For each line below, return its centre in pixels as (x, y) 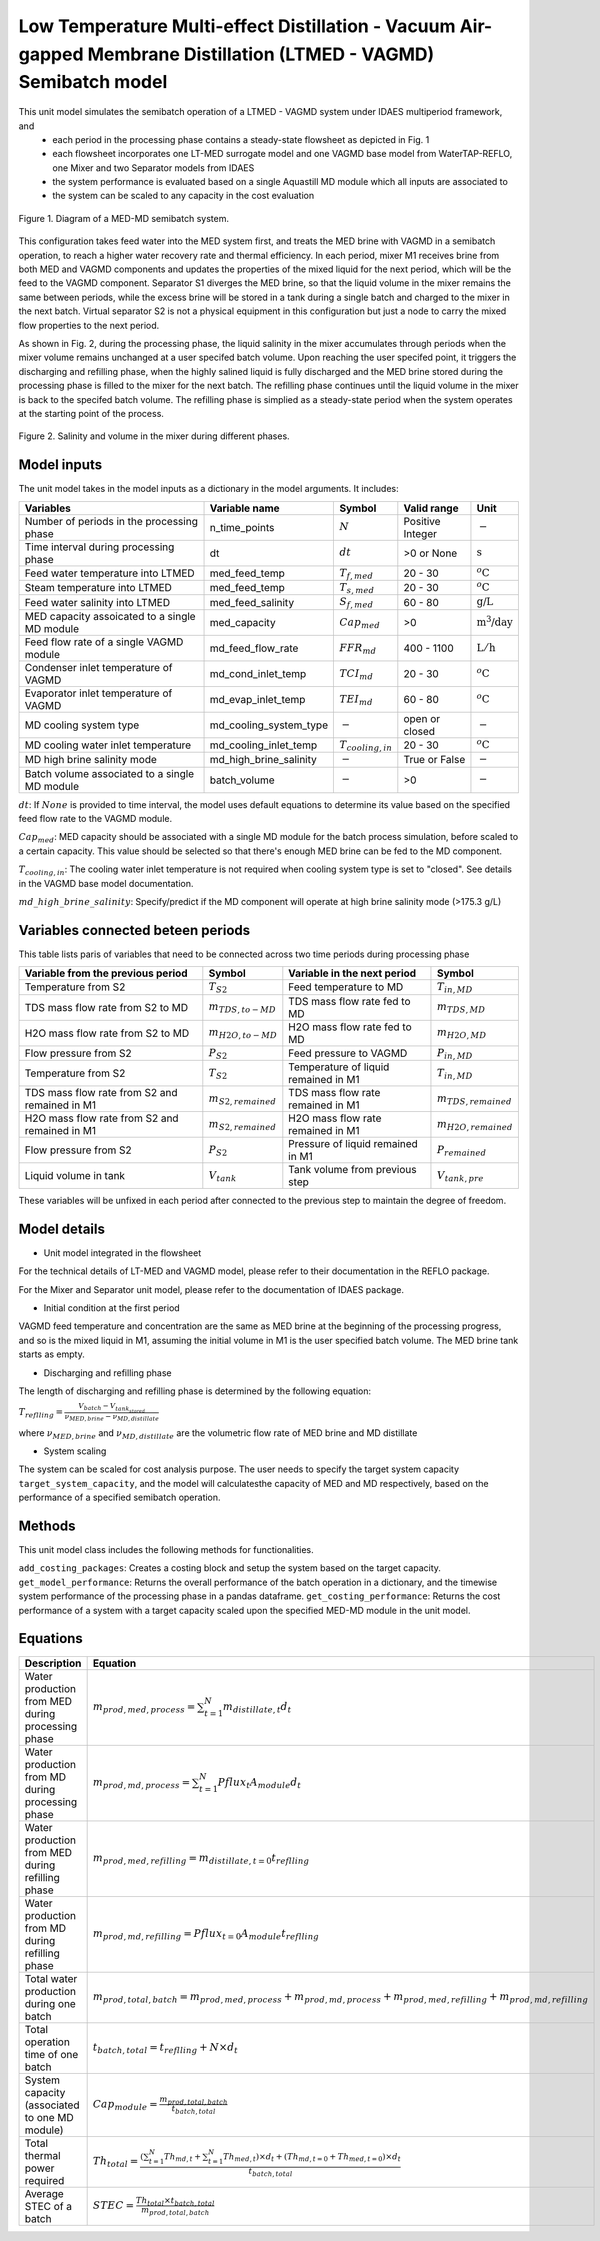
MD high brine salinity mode (90, 760)
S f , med (356, 602)
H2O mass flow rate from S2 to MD (107, 1033)
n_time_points (242, 527)
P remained (461, 1150)
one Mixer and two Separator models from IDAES (153, 167)
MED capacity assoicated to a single (110, 616)
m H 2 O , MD (461, 1033)
